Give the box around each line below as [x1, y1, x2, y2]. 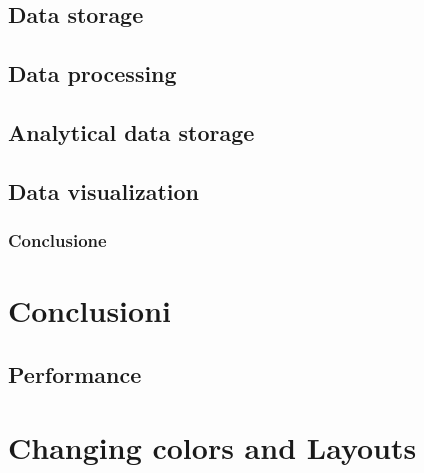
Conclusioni [8, 290, 171, 331]
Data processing [8, 58, 177, 89]
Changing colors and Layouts [8, 427, 417, 468]
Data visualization [8, 175, 200, 206]
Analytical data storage [8, 116, 255, 147]
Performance [8, 358, 142, 389]
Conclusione [8, 228, 107, 253]
